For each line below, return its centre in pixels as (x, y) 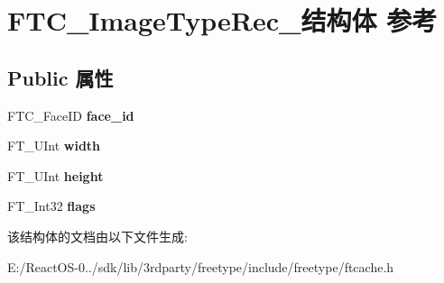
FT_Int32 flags (51, 206)
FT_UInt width (54, 146)
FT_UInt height (55, 175)
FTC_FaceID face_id (71, 115)
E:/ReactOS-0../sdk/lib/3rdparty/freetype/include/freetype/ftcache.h (201, 266)
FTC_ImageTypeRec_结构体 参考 (222, 20)
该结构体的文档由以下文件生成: (97, 236)
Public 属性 (60, 77)
